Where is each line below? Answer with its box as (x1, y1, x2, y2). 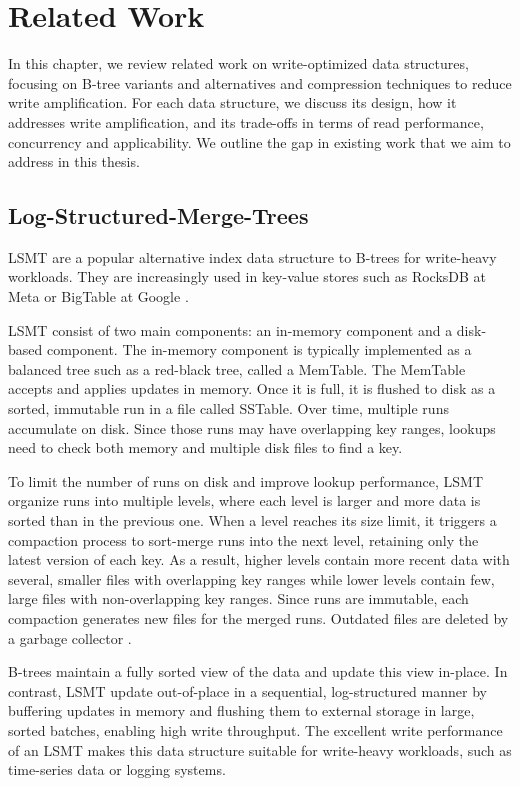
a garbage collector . (8, 627, 132, 648)
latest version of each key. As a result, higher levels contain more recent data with (8, 549, 510, 570)
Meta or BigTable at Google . (8, 286, 189, 307)
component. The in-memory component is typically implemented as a (46, 339, 472, 360)
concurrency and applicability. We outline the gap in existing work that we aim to (8, 131, 511, 152)
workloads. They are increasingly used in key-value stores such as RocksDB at (8, 266, 487, 287)
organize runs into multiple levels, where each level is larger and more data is (8, 490, 481, 511)
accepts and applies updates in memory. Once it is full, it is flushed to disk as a (8, 378, 496, 399)
